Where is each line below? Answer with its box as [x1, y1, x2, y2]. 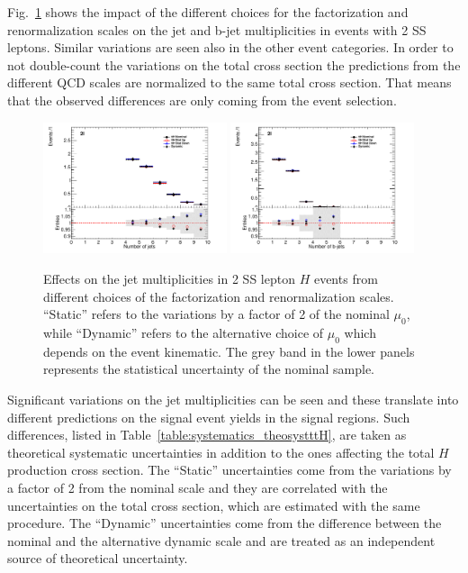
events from [313, 269, 378, 288]
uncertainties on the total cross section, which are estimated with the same [7, 496, 420, 514]
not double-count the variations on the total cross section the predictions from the [7, 55, 461, 74]
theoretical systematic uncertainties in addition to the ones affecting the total [7, 442, 435, 461]
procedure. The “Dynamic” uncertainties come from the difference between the [7, 514, 442, 532]
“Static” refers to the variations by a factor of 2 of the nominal [43, 305, 390, 323]
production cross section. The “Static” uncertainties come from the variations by [7, 460, 452, 479]
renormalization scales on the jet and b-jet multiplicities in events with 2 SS [7, 20, 427, 39]
